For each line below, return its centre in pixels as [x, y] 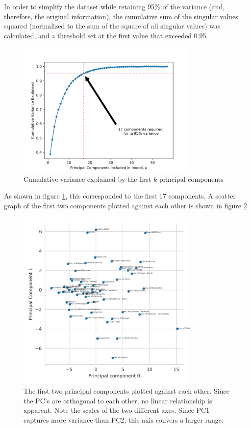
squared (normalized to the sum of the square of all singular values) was [112, 26]
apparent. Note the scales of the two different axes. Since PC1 [117, 410]
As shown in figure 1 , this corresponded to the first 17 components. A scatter [120, 195]
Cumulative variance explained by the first [88, 179]
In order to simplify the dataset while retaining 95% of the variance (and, [114, 6]
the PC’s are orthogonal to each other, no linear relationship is [118, 400]
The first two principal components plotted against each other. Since [126, 390]
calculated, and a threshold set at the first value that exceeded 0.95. [106, 35]
